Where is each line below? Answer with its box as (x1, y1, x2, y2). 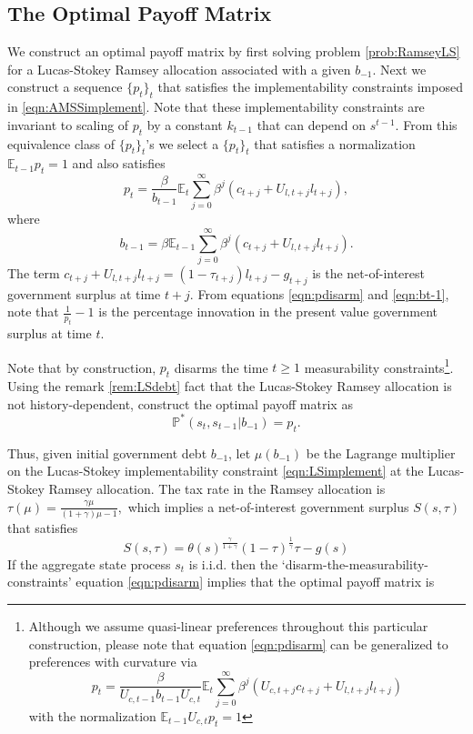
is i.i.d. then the (188, 554, 278, 573)
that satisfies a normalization (254, 134, 416, 153)
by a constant (146, 115, 223, 134)
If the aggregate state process (7, 554, 171, 573)
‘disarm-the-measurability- (281, 554, 428, 573)
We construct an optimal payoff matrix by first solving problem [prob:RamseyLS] (7, 42, 460, 61)
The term (7, 264, 60, 283)
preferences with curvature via (28, 652, 197, 671)
